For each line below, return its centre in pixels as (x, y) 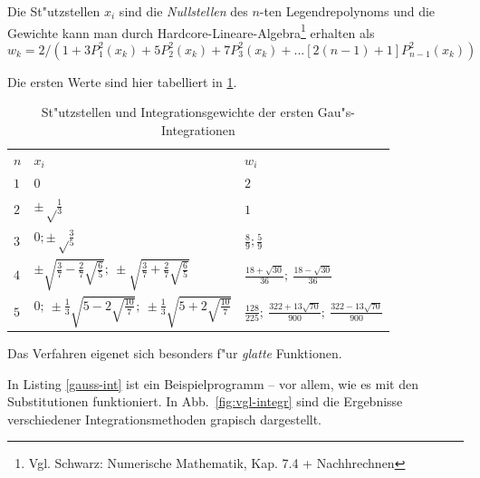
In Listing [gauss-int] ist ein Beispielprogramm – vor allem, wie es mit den (213, 383)
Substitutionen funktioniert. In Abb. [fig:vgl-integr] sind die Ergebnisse (205, 401)
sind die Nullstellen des (183, 11)
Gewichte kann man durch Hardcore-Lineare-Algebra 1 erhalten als (191, 31)
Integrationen (198, 130)
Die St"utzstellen (54, 11)
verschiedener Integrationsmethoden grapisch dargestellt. (165, 419)
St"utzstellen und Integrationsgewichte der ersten (178, 112)
